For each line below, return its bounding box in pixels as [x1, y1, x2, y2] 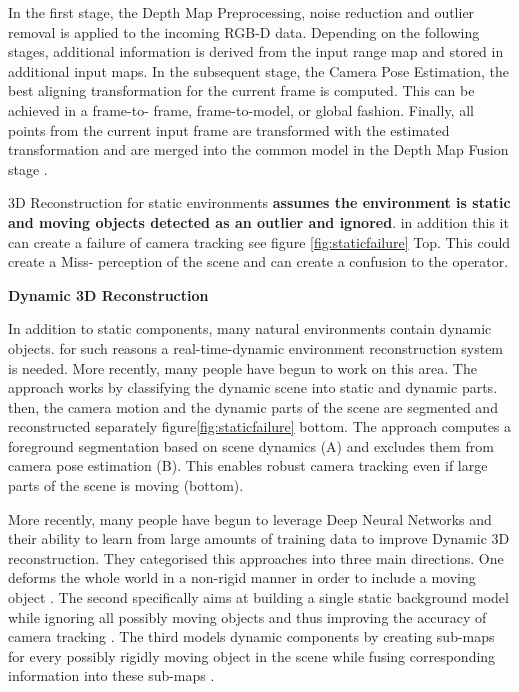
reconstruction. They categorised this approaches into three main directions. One [8, 547, 504, 568]
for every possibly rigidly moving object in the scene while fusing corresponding [8, 645, 496, 666]
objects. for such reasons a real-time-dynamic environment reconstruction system [8, 337, 504, 358]
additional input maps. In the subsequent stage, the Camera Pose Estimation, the [8, 60, 510, 81]
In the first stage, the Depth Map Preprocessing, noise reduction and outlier [8, 2, 475, 22]
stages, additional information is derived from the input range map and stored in [8, 41, 504, 62]
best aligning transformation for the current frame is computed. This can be [8, 80, 475, 101]
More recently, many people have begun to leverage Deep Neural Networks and [8, 508, 492, 529]
